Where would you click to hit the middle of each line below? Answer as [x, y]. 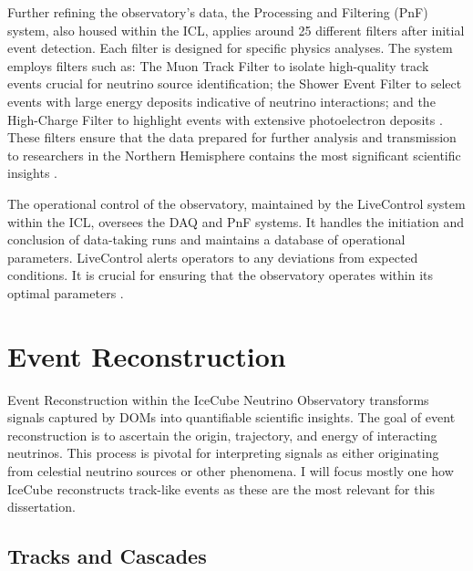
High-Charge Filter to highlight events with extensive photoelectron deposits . [225, 119]
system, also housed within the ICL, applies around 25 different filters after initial [236, 30]
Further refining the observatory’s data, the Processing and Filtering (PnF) [218, 12]
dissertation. [41, 507]
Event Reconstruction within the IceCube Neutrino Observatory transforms [218, 399]
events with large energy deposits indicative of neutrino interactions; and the [221, 101]
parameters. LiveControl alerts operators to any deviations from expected [213, 257]
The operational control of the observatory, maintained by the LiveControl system [236, 203]
